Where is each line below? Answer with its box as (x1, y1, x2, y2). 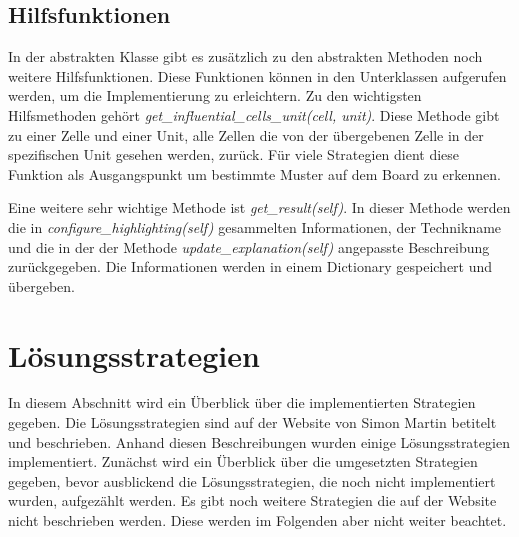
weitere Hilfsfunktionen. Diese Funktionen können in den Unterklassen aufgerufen (8, 65, 507, 86)
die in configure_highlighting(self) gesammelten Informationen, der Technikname (8, 216, 502, 237)
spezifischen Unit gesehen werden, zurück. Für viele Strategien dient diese (8, 144, 460, 165)
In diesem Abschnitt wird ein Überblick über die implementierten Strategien (8, 392, 476, 413)
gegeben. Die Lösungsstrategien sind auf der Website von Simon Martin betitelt (8, 412, 497, 433)
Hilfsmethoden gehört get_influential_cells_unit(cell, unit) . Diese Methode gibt (8, 104, 500, 125)
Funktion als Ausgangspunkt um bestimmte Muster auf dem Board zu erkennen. (8, 163, 501, 184)
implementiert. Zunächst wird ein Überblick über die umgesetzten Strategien (8, 451, 478, 472)
